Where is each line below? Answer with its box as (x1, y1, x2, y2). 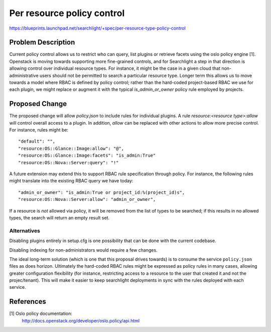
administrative (9, 72, 39, 78)
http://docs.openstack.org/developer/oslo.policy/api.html (22, 317, 140, 323)
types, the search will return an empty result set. (9, 215, 110, 220)
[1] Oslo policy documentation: (9, 310, 73, 316)
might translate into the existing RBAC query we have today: (9, 178, 133, 184)
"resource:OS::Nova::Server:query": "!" (18, 160, 119, 165)
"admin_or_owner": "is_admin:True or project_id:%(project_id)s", (18, 189, 185, 195)
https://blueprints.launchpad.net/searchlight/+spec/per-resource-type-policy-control (9, 25, 186, 31)
